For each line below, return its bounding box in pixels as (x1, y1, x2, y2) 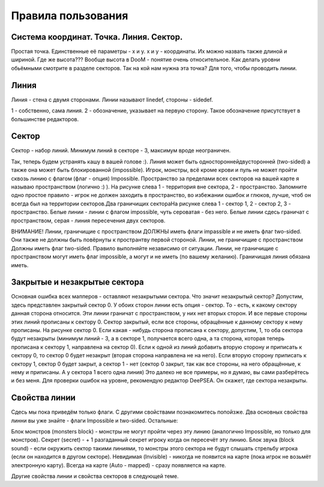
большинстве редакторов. (11, 115, 79, 123)
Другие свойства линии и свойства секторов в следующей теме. (11, 472, 179, 480)
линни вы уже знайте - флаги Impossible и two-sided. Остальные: (11, 417, 178, 424)
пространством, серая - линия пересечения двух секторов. (11, 217, 166, 224)
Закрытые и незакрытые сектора (11, 277, 144, 288)
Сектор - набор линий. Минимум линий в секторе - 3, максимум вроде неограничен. (11, 147, 231, 154)
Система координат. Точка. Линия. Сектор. (11, 32, 183, 42)
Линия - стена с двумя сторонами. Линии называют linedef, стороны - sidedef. (11, 96, 213, 103)
